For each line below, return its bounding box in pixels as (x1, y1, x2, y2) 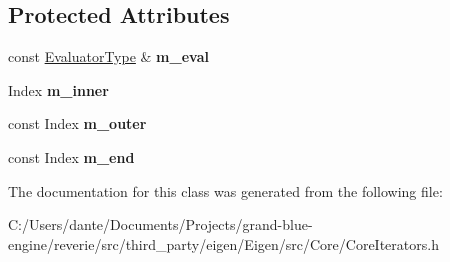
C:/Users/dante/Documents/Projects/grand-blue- (8, 214, 313, 235)
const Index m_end (8, 146, 135, 167)
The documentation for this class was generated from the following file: (8, 180, 443, 201)
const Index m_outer (8, 113, 147, 134)
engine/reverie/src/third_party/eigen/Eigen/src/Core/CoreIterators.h (8, 233, 439, 254)
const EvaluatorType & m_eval (8, 46, 209, 67)
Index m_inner (8, 79, 109, 100)
